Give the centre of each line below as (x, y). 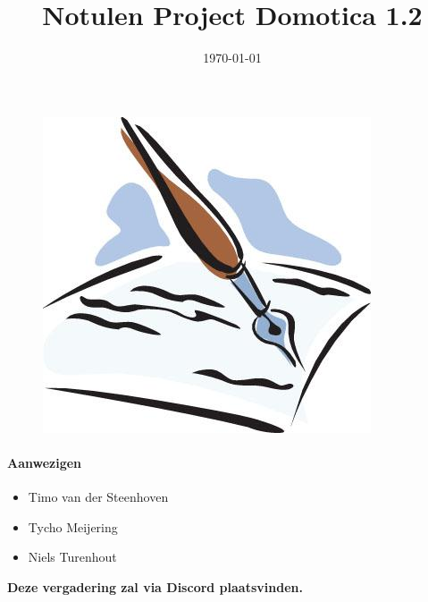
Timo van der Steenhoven (98, 497)
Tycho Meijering (73, 526)
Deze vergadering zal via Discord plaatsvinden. (155, 586)
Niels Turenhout (72, 557)
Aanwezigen (45, 462)
